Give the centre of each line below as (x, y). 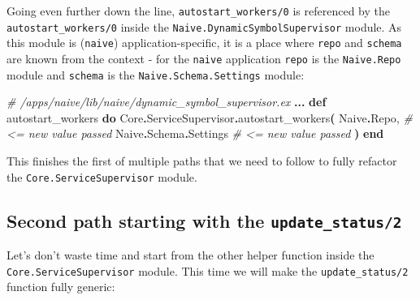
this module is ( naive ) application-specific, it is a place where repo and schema (204, 43)
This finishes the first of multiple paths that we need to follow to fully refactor (202, 161)
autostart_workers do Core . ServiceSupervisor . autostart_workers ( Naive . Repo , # (210, 117)
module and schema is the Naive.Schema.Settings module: (156, 74)
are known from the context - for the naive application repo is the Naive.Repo (204, 58)
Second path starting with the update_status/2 (204, 220)
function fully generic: (61, 287)
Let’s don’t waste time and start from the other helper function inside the (191, 255)
